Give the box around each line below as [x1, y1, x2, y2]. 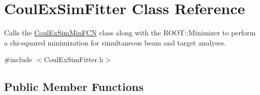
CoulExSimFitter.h [44, 54, 103, 65]
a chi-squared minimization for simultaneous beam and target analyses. [4, 37, 226, 47]
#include [4, 54, 33, 65]
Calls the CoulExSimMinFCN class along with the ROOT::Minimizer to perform [4, 27, 256, 38]
